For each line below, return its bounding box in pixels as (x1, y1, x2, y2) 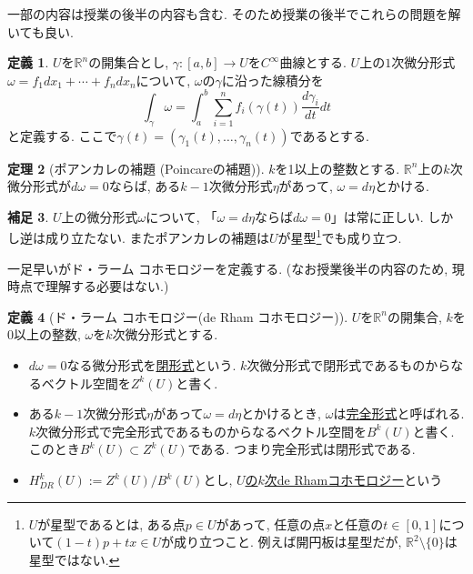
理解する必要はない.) (45, 277, 169, 296)
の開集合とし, (88, 53, 169, 72)
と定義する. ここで (7, 126, 117, 145)
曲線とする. (279, 53, 347, 72)
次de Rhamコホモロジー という (264, 470, 443, 489)
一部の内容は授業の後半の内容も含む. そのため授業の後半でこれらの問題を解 (7, 5, 461, 23)
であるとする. (289, 126, 369, 145)
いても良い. (7, 22, 74, 41)
